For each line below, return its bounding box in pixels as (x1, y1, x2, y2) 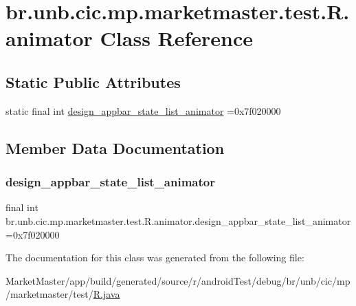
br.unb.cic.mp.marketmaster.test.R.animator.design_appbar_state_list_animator (5, 213, 351, 228)
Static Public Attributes (5, 71, 181, 92)
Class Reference (100, 24, 254, 52)
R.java (93, 287, 120, 301)
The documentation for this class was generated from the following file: (5, 250, 304, 265)
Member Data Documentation (5, 137, 225, 158)
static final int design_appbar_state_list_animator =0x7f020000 (5, 103, 281, 118)
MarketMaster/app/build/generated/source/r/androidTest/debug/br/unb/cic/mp (5, 273, 351, 287)
